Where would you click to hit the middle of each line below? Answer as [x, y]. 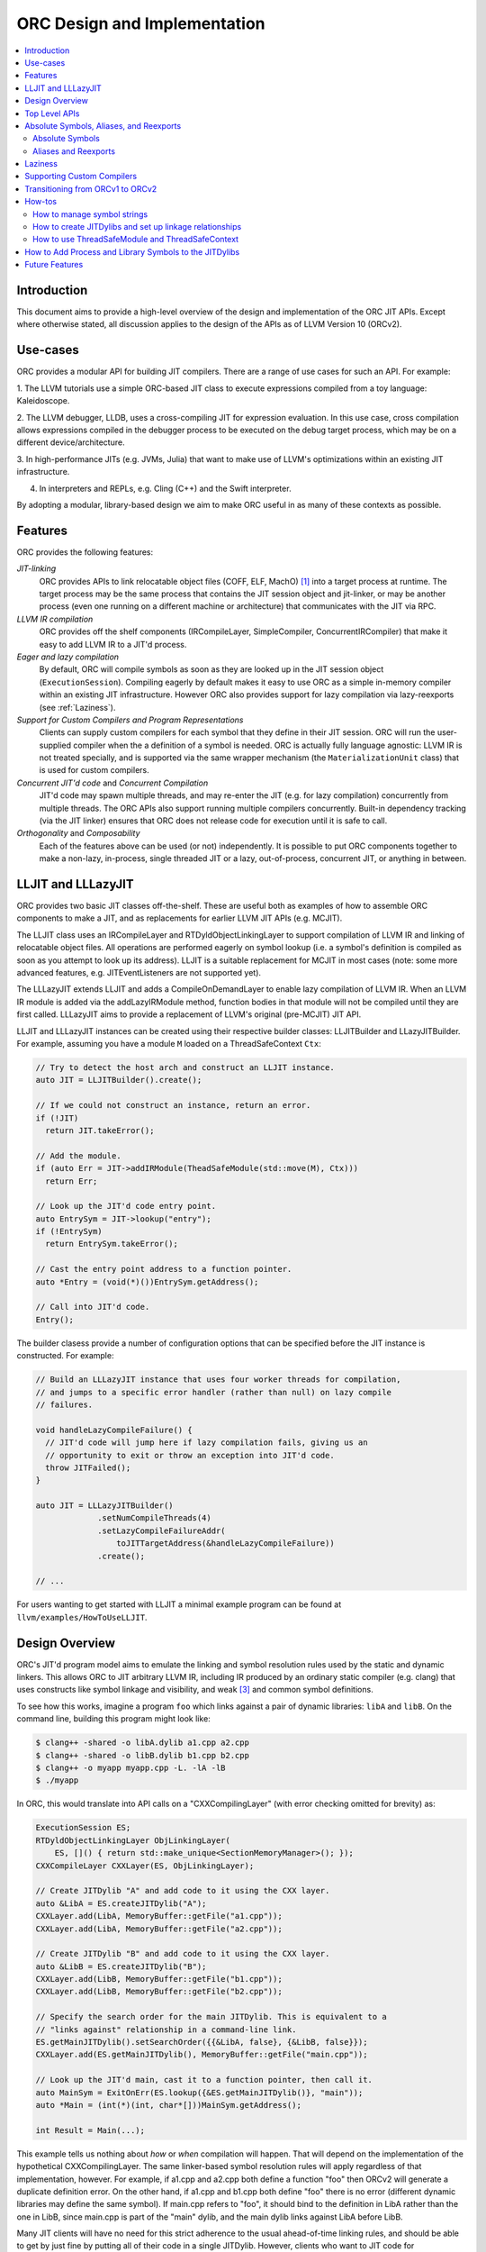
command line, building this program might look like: [113, 1719]
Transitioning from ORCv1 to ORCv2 [91, 188]
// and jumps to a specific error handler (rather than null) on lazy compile [213, 1392]
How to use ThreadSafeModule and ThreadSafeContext [135, 240]
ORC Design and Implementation [141, 23]
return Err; [72, 1181]
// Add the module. [78, 1156]
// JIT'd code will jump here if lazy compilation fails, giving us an [207, 1443]
